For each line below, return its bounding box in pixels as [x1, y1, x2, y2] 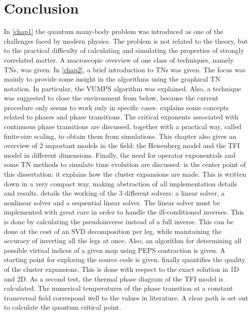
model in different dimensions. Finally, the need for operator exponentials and [4, 149, 236, 160]
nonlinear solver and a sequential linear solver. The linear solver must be [4, 197, 220, 207]
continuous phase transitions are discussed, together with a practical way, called [4, 121, 242, 132]
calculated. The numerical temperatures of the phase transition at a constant [4, 283, 233, 293]
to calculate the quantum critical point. [4, 302, 121, 312]
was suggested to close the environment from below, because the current [4, 93, 218, 103]
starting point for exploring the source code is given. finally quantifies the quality [4, 254, 246, 265]
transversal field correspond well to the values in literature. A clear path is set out [4, 292, 249, 302]
